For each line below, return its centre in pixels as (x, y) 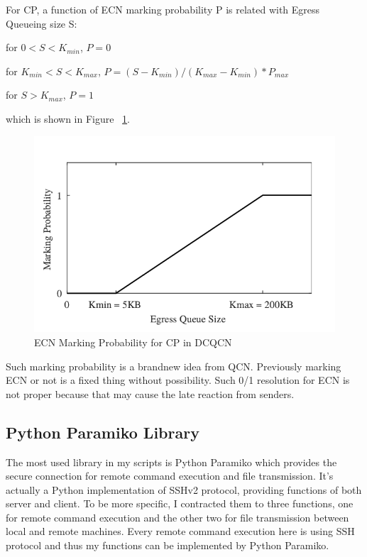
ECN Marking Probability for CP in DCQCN (133, 342)
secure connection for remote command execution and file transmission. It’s (170, 476)
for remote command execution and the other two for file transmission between (177, 517)
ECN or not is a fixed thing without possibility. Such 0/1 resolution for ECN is (178, 380)
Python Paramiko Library (103, 432)
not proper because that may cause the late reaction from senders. (150, 393)
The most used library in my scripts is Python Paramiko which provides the (171, 462)
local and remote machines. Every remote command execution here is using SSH (180, 531)
